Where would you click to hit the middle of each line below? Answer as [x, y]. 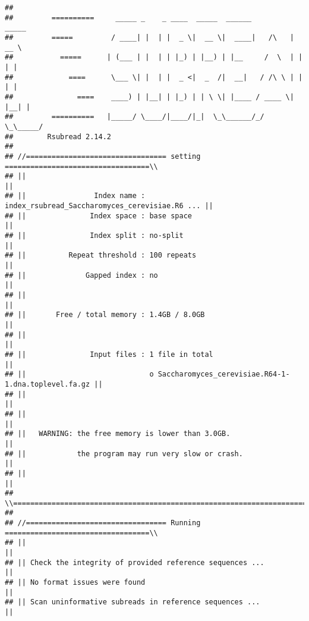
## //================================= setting [103, 156]
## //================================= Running [103, 523]
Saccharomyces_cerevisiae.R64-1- [224, 374]
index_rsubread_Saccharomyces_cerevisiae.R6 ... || [109, 206]
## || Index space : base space [98, 216]
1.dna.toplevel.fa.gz [48, 384]
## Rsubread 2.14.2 [58, 137]
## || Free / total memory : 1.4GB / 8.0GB [105, 315]
